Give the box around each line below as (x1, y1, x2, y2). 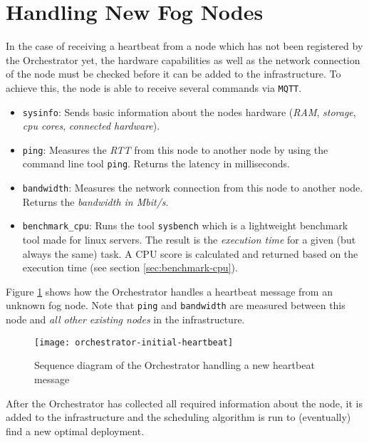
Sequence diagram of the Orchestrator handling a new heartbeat (34, 358, 315, 372)
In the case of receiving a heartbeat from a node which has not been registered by (6, 38, 363, 53)
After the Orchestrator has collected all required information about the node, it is (6, 395, 363, 410)
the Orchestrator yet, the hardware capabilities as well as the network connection (6, 52, 360, 67)
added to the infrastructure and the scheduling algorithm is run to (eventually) (6, 410, 351, 424)
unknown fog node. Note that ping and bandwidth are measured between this (6, 298, 345, 313)
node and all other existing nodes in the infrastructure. (6, 312, 245, 327)
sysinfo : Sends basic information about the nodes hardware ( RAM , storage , (22, 104, 356, 119)
